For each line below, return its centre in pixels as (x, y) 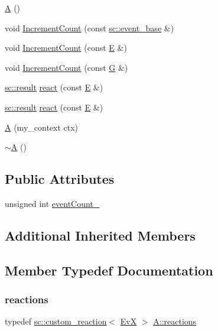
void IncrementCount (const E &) (66, 48)
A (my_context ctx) (42, 127)
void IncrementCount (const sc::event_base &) (90, 27)
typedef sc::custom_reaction (56, 321)
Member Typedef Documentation (109, 270)
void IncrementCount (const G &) (66, 67)
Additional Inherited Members (100, 235)
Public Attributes (60, 179)
